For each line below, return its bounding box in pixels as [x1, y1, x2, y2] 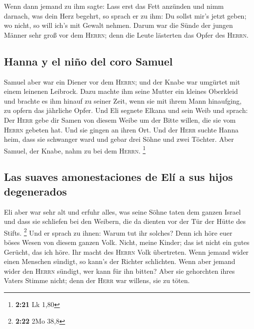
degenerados [4, 183, 67, 198]
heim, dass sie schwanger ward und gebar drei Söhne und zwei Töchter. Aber [4, 134, 234, 144]
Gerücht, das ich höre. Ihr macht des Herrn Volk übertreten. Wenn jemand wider [4, 246, 249, 257]
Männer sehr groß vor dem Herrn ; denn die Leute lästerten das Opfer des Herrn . [4, 29, 249, 40]
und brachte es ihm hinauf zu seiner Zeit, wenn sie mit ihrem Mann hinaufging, [4, 95, 242, 106]
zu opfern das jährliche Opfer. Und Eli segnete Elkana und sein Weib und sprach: [4, 105, 248, 115]
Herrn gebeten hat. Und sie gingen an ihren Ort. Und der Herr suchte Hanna [4, 124, 239, 134]
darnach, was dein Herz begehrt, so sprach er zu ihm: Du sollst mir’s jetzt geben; [4, 10, 247, 21]
